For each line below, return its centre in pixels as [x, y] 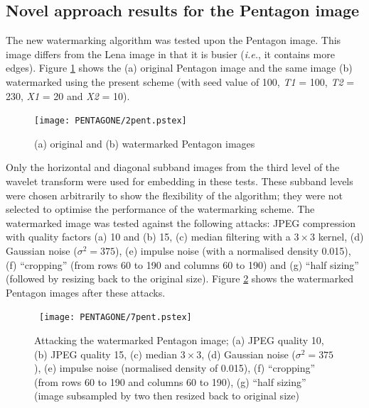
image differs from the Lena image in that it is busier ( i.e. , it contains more [170, 54]
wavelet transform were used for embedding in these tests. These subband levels [180, 181]
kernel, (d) [341, 237]
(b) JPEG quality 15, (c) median [106, 354]
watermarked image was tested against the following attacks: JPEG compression [181, 222]
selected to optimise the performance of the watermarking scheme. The [160, 209]
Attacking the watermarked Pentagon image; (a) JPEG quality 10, [179, 340]
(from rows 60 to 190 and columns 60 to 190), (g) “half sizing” [170, 381]
